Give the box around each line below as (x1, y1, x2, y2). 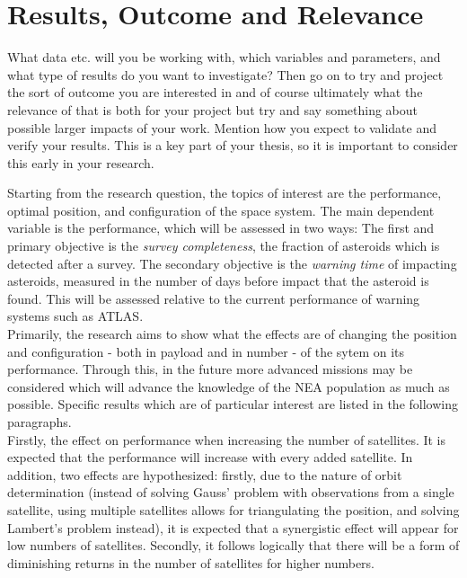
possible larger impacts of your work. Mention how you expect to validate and (7, 118, 436, 137)
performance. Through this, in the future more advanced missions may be (7, 360, 413, 378)
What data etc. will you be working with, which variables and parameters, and (7, 48, 441, 67)
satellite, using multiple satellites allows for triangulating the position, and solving (7, 500, 460, 519)
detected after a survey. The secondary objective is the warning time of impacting (7, 253, 457, 272)
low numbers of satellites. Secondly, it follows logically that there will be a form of (7, 536, 460, 555)
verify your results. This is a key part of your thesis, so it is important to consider (7, 136, 458, 155)
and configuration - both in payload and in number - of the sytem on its (7, 342, 405, 360)
